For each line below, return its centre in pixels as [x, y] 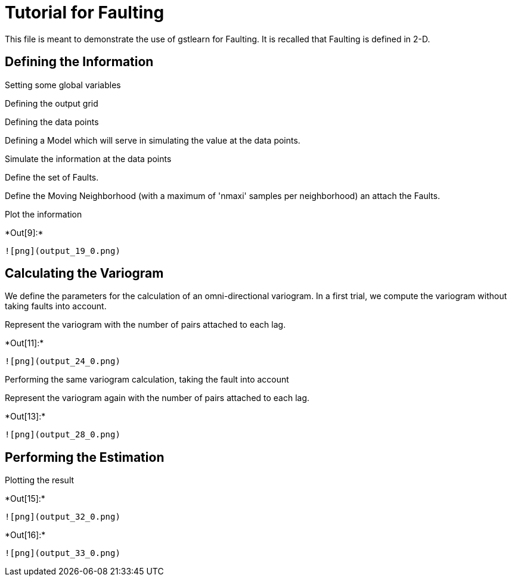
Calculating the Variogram [84, 274]
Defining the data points [52, 122]
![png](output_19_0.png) [63, 251]
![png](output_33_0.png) [63, 553]
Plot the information [44, 214]
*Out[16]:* [25, 535]
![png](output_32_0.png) [63, 517]
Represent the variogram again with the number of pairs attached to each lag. [157, 398]
